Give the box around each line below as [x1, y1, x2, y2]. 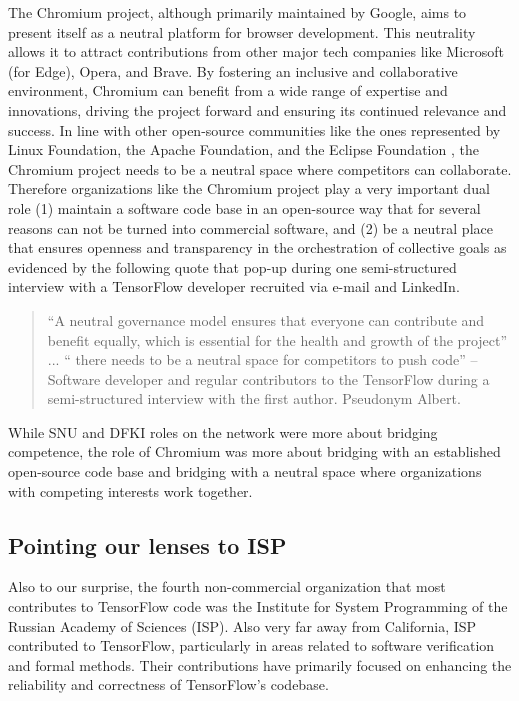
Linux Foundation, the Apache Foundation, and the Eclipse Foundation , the [8, 139, 479, 160]
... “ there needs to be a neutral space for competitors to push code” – [47, 349, 478, 370]
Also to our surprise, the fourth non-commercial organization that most [8, 576, 446, 597]
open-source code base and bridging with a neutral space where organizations [8, 461, 482, 482]
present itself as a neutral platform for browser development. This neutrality [8, 21, 476, 42]
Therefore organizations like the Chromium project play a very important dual [8, 178, 490, 199]
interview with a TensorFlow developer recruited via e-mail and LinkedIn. [8, 276, 460, 297]
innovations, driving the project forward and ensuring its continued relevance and [8, 99, 507, 120]
